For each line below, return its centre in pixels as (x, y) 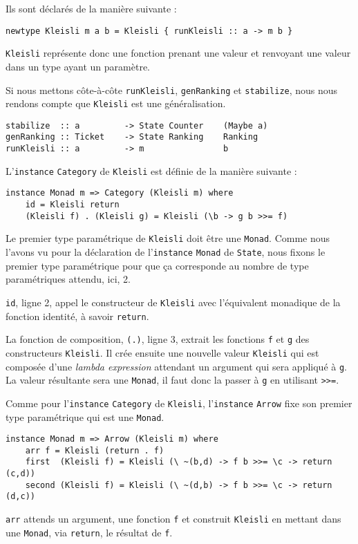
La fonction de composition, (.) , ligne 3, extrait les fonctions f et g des (158, 339)
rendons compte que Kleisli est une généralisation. (116, 103)
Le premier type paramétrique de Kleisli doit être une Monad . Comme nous (168, 238)
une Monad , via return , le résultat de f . (89, 532)
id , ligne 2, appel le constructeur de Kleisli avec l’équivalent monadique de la (173, 302)
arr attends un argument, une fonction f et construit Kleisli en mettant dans (173, 519)
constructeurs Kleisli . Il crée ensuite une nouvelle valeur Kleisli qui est (162, 352)
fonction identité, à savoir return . (77, 316)
